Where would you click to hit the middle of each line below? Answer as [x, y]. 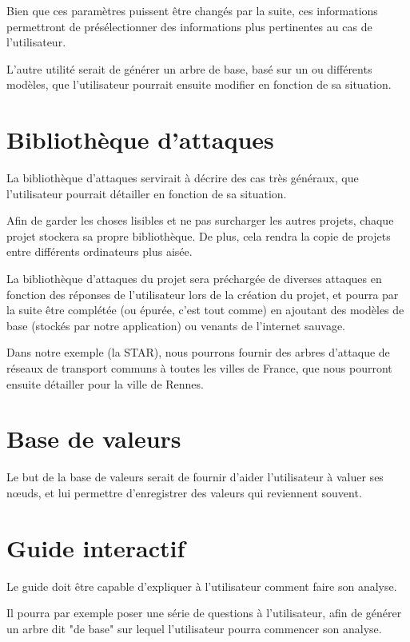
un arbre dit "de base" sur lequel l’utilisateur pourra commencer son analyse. [194, 628]
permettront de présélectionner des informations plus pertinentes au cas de [189, 26]
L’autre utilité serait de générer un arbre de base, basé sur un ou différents [189, 68]
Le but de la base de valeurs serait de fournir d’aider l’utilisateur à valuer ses [195, 477]
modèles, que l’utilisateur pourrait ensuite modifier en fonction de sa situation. [199, 84]
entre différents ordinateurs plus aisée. [100, 251]
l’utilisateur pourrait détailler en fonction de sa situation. [147, 193]
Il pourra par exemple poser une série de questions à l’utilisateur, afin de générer [204, 613]
